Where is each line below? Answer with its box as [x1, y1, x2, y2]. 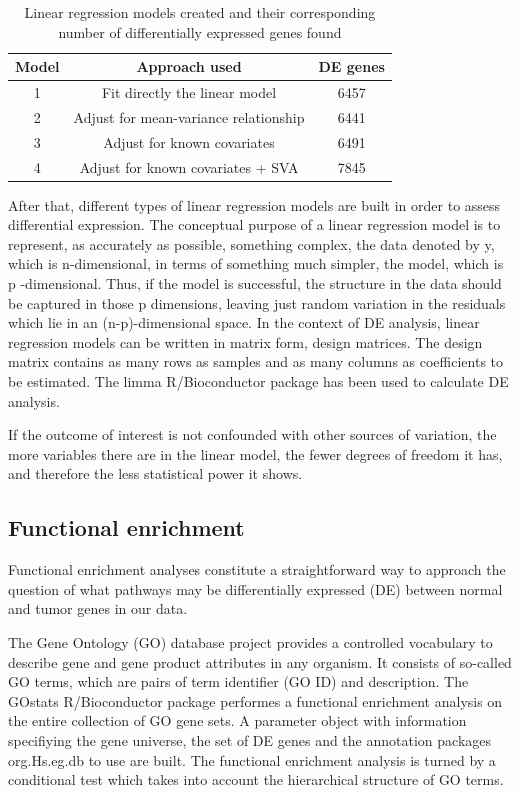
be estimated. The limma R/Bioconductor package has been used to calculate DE [8, 371, 509, 391]
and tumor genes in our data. [8, 598, 188, 619]
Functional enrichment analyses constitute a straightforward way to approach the [8, 559, 506, 580]
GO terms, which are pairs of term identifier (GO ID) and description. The [8, 671, 469, 692]
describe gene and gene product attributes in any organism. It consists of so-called [8, 651, 512, 672]
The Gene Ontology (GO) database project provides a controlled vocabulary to [8, 631, 493, 652]
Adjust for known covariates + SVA [79, 156, 299, 177]
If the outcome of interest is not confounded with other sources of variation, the [8, 424, 497, 445]
